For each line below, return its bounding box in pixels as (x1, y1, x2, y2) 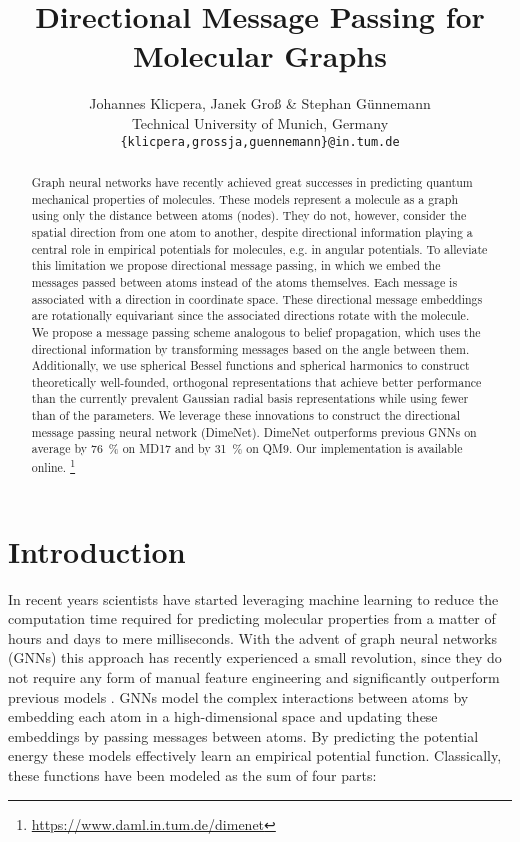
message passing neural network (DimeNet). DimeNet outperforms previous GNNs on (31, 423, 477, 440)
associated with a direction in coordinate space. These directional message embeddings (31, 290, 483, 307)
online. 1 (31, 456, 76, 476)
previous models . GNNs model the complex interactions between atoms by (8, 686, 469, 707)
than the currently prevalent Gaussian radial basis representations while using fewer (31, 390, 469, 407)
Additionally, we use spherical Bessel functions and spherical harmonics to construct (31, 357, 470, 374)
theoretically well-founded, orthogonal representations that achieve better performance (31, 373, 482, 390)
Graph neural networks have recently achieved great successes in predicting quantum (31, 173, 473, 190)
